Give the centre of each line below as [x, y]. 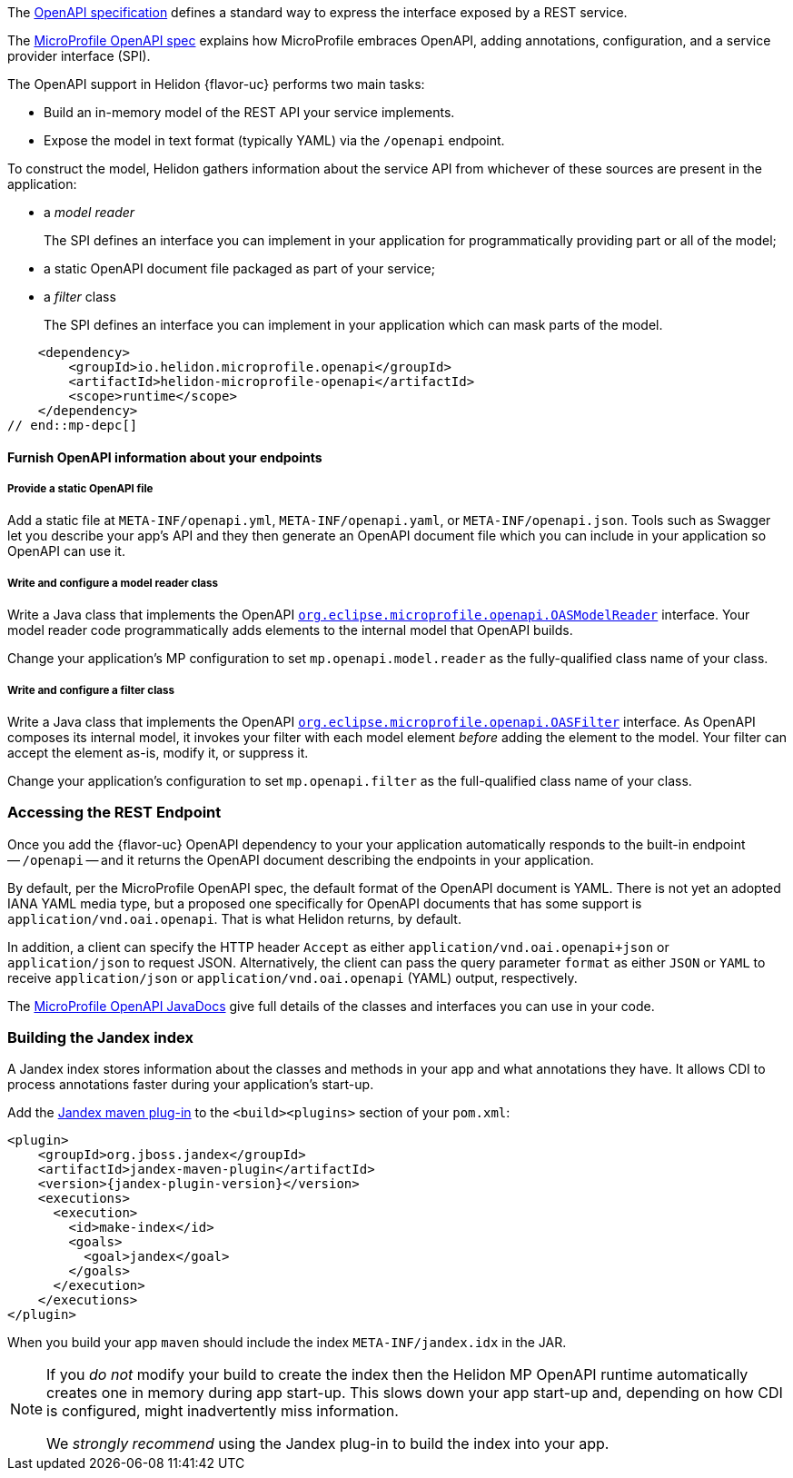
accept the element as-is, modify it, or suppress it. [158, 752]
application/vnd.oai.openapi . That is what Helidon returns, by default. [234, 918]
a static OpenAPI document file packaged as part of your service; [239, 268]
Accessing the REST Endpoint [114, 813]
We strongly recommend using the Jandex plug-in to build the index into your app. [328, 1444]
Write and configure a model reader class [113, 583]
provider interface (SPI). [79, 56]
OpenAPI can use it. [66, 551]
